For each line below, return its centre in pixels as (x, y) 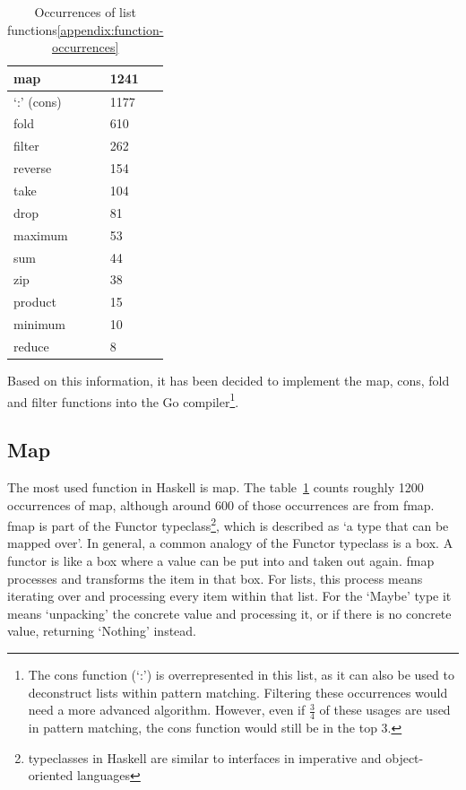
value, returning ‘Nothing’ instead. (102, 631)
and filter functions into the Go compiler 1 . (123, 400)
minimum (39, 324)
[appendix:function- (110, 29)
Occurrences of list (85, 12)
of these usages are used (385, 710)
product (35, 302)
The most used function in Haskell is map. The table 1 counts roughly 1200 (216, 487)
